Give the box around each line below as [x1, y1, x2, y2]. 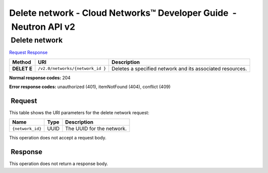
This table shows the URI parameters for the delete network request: [9, 109, 149, 116]
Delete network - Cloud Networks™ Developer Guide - [9, 7, 237, 18]
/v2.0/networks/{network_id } [38, 66, 106, 71]
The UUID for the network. [65, 125, 127, 132]
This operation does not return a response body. [9, 161, 109, 167]
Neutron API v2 [11, 21, 75, 32]
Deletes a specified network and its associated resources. [112, 65, 247, 72]
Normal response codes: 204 [9, 75, 71, 81]
